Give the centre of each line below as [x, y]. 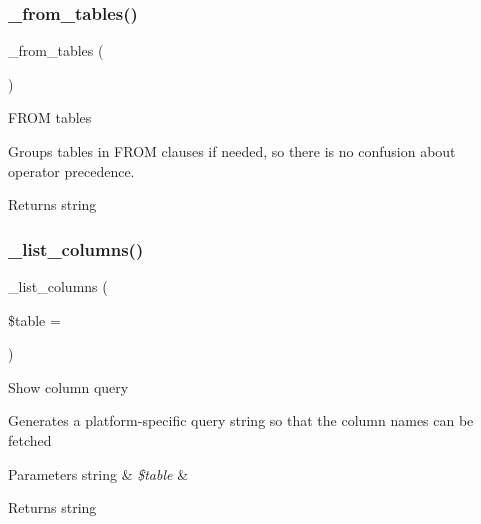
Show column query [68, 386]
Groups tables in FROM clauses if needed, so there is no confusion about [232, 151]
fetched [30, 439]
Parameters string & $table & [98, 473]
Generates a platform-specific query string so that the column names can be [241, 420]
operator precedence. [71, 170]
